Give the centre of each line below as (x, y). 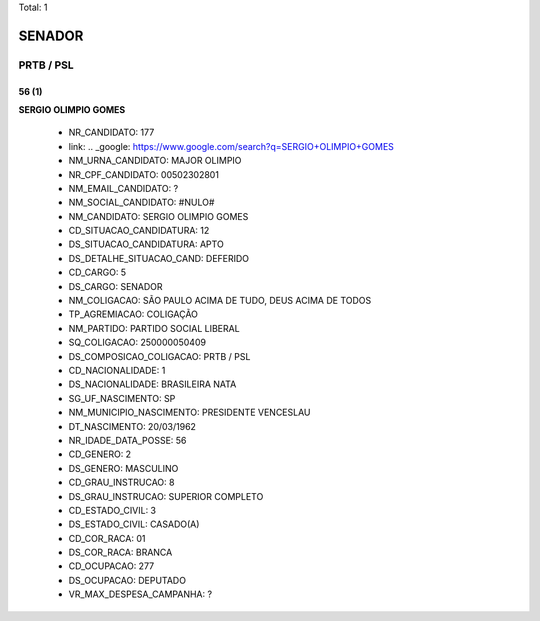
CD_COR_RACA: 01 (107, 538)
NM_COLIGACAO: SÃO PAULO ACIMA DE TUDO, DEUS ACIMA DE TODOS (220, 301)
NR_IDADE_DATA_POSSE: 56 (127, 440)
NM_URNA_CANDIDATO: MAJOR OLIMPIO (155, 161)
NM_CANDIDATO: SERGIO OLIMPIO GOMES (158, 216)
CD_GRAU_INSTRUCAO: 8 (121, 482)
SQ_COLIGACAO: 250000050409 (137, 342)
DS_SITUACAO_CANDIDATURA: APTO (146, 244)
